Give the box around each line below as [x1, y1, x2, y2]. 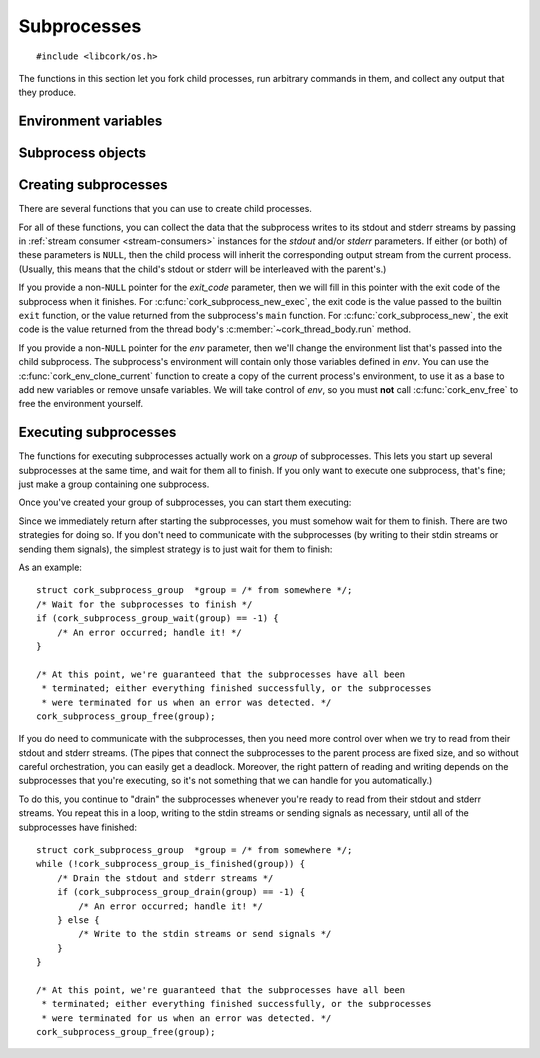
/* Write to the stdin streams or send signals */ [78, 928, 332, 940]
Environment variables [18, 113, 163, 130]
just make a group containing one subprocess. [18, 478, 210, 490]
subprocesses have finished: [18, 821, 137, 833]
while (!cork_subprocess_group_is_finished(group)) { [36, 858, 305, 870]
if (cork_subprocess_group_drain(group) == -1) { [56, 886, 305, 898]
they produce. [18, 86, 77, 99]
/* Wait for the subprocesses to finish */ [36, 598, 253, 610]
